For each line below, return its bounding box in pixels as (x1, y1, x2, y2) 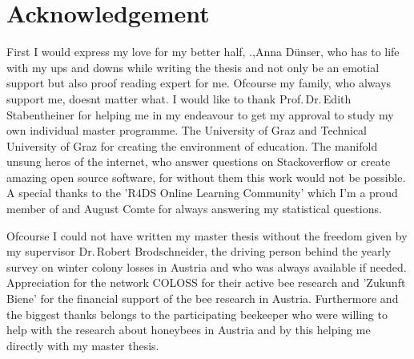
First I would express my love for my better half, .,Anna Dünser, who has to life (6, 43, 400, 60)
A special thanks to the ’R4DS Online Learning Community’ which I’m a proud (6, 184, 398, 201)
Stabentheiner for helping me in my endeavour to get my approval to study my (6, 106, 394, 123)
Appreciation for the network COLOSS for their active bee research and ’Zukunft (6, 274, 406, 291)
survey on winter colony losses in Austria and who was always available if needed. (6, 258, 407, 275)
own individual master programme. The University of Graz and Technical (6, 122, 368, 139)
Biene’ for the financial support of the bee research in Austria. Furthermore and (6, 290, 399, 307)
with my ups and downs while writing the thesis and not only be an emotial (6, 58, 380, 75)
